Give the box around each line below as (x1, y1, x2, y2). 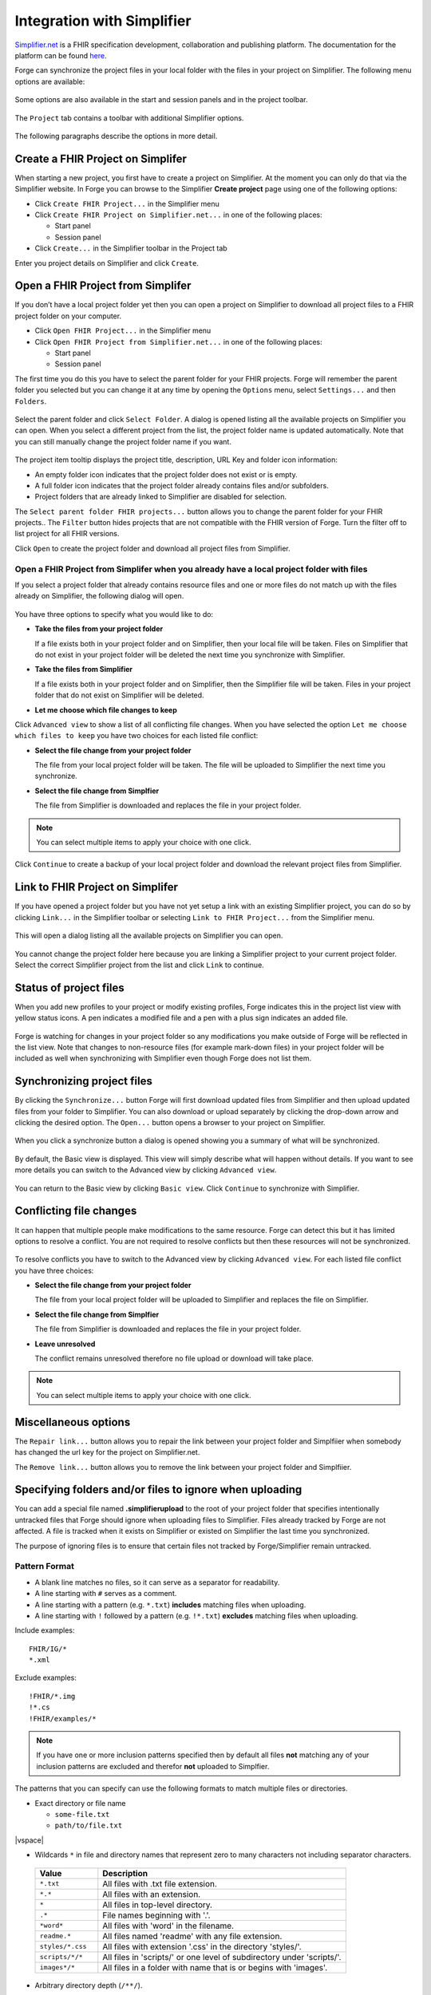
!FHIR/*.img (29, 1692, 76, 1701)
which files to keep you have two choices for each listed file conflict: (14, 731, 259, 741)
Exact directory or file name (34, 1798, 126, 1807)
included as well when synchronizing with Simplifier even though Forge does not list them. (14, 1053, 312, 1063)
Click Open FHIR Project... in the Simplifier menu (34, 326, 212, 335)
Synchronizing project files (14, 1074, 153, 1088)
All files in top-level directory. (102, 1899, 213, 1910)
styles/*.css (39, 1942, 87, 1951)
